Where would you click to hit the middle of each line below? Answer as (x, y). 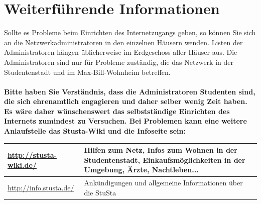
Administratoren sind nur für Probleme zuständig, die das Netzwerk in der (119, 62)
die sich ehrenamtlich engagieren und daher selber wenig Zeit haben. (126, 101)
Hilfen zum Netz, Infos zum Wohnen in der (161, 150)
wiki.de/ (22, 165)
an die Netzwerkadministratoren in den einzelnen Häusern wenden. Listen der (123, 42)
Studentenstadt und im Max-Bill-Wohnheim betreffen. (87, 72)
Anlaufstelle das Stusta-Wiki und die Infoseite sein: (95, 131)
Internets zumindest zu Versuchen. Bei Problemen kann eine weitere (125, 121)
